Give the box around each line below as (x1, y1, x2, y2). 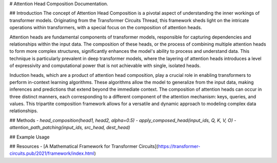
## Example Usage (9, 134, 50, 140)
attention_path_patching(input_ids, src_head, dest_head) (9, 125, 130, 131)
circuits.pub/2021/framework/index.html (9, 150, 94, 156)
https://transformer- (158, 144, 201, 150)
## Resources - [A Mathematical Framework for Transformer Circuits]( (9, 144, 159, 150)
